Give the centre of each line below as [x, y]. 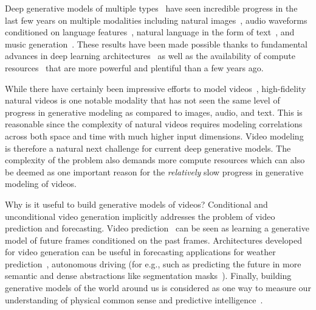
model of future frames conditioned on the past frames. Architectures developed [153, 240]
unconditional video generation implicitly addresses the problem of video [140, 216]
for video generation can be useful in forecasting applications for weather [140, 252]
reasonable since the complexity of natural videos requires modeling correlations [154, 124]
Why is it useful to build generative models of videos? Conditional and [136, 204]
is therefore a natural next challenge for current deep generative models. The [148, 148]
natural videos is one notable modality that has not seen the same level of [143, 100]
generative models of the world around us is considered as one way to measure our [158, 288]
